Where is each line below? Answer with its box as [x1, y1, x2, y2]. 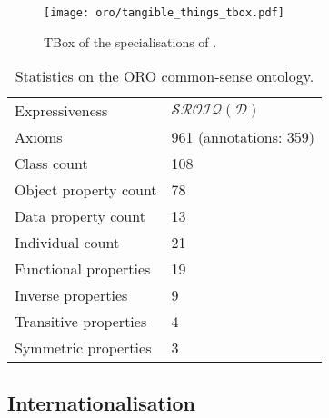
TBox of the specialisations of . [44, 32, 217, 51]
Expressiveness [15, 100, 108, 122]
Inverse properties [15, 284, 128, 306]
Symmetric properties [15, 337, 152, 359]
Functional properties [15, 258, 151, 280]
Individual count [15, 232, 120, 254]
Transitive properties [15, 311, 147, 333]
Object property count [15, 179, 157, 201]
